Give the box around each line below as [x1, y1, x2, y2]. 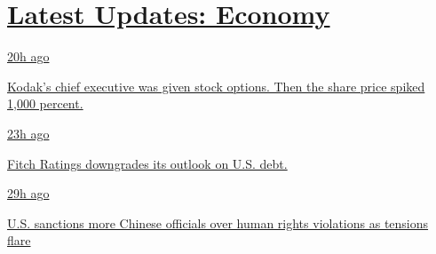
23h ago [7, 123, 50, 142]
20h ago [7, 47, 50, 66]
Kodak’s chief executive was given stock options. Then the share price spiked [7, 76, 425, 95]
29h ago [7, 184, 50, 202]
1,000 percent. [7, 94, 83, 113]
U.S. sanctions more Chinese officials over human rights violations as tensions [7, 213, 429, 232]
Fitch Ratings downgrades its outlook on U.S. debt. [7, 154, 288, 172]
